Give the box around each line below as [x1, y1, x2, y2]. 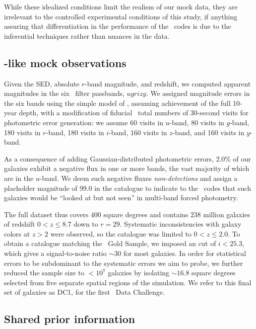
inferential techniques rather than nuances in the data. [4, 30, 170, 41]
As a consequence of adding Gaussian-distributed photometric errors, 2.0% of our [4, 153, 251, 164]
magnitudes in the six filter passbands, [4, 88, 125, 98]
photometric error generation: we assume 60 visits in [4, 117, 163, 127]
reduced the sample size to [4, 267, 84, 278]
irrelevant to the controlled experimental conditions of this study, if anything [4, 11, 238, 21]
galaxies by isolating [108, 267, 170, 278]
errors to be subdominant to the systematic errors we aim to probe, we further [4, 257, 243, 268]
